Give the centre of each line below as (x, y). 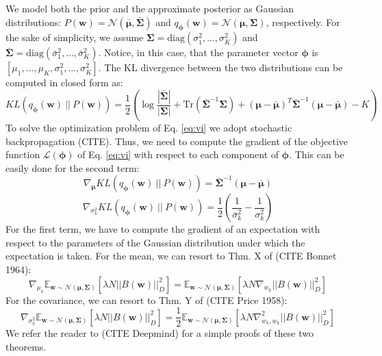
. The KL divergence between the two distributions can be (220, 67)
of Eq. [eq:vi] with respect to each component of (178, 154)
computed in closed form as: (64, 82)
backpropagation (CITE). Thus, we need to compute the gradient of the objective (177, 141)
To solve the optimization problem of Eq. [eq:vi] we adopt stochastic (149, 127)
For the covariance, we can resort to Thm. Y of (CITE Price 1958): (147, 300)
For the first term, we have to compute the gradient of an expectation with (163, 229)
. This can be (317, 154)
